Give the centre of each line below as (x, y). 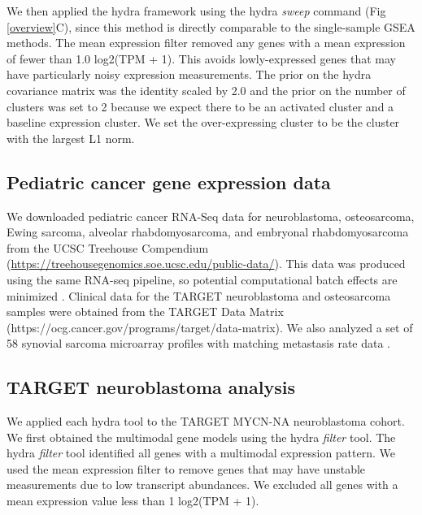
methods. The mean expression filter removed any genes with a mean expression (206, 43)
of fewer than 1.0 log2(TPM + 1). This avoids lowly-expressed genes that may (201, 58)
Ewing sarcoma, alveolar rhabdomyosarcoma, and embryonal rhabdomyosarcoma (208, 232)
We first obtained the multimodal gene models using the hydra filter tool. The (201, 437)
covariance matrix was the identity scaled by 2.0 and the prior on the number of (206, 90)
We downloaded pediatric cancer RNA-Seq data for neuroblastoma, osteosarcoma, (211, 216)
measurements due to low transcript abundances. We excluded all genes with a (202, 485)
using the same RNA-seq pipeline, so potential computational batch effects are (202, 279)
